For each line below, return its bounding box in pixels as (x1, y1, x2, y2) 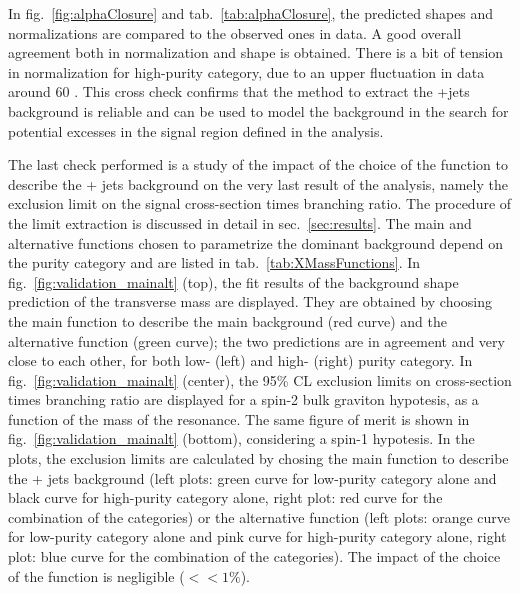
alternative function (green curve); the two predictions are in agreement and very (8, 330, 505, 351)
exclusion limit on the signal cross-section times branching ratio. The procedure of (8, 193, 512, 214)
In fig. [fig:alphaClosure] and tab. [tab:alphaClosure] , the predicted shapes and (8, 3, 494, 23)
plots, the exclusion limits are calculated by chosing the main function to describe (8, 448, 509, 469)
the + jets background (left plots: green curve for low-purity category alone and (8, 467, 497, 488)
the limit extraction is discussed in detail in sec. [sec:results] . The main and (8, 212, 472, 233)
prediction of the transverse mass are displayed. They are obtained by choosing (8, 291, 493, 312)
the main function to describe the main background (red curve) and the (8, 310, 447, 331)
